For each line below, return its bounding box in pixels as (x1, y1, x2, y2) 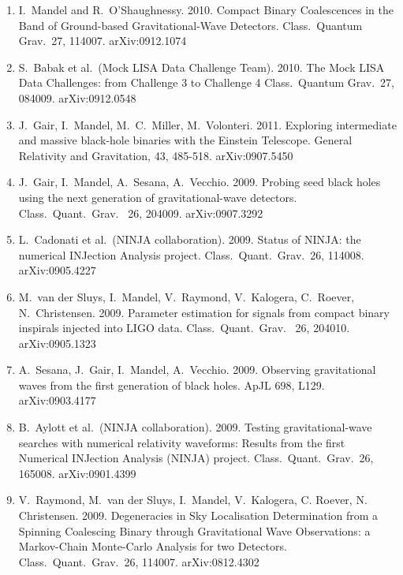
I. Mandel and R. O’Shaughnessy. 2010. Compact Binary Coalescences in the (18, 2, 394, 17)
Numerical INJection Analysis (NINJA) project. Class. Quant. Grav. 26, (18, 450, 374, 466)
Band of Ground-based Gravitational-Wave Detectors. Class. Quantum (18, 17, 363, 33)
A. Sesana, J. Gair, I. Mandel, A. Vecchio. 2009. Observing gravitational (18, 361, 376, 378)
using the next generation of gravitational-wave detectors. (18, 189, 297, 205)
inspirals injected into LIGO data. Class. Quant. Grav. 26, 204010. (18, 319, 350, 336)
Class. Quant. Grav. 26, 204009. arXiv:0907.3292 (18, 204, 263, 221)
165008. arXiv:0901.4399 (18, 465, 136, 481)
